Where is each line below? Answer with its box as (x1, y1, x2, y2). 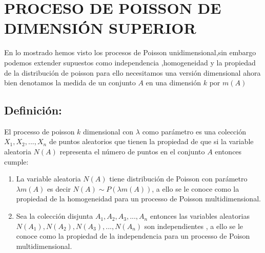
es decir (47, 183, 71, 194)
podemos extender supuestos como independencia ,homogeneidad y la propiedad (4, 57, 256, 67)
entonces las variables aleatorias (150, 211, 250, 221)
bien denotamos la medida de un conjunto (4, 77, 136, 88)
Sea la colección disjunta (16, 211, 93, 221)
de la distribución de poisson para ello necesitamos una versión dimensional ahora (4, 67, 261, 78)
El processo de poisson (4, 126, 75, 136)
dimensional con (83, 126, 134, 136)
